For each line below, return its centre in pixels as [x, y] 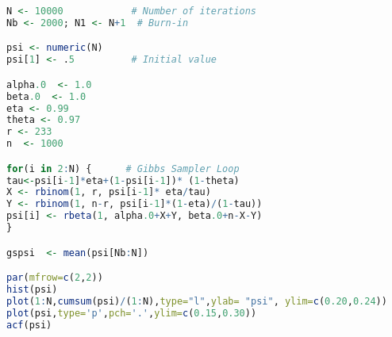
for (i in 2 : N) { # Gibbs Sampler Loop [123, 168]
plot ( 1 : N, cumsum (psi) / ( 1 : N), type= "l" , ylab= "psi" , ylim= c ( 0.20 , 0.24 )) [197, 301]
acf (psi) [29, 325]
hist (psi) [32, 290]
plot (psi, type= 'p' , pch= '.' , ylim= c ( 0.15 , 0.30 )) [132, 313]
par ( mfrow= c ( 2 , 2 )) [55, 278]
